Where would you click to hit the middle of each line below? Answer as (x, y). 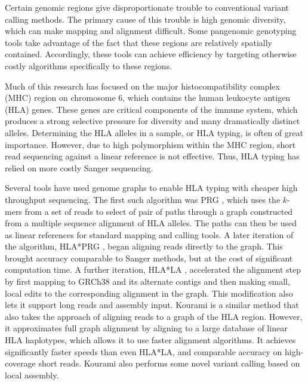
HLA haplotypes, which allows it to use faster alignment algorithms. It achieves (150, 340)
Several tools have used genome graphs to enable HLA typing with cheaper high (151, 188)
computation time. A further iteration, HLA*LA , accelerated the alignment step (153, 269)
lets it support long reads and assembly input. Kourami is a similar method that (152, 305)
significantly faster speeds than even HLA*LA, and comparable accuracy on (144, 351)
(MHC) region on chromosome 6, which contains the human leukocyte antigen (148, 98)
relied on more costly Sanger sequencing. (79, 167)
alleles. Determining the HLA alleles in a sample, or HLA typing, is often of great (154, 132)
